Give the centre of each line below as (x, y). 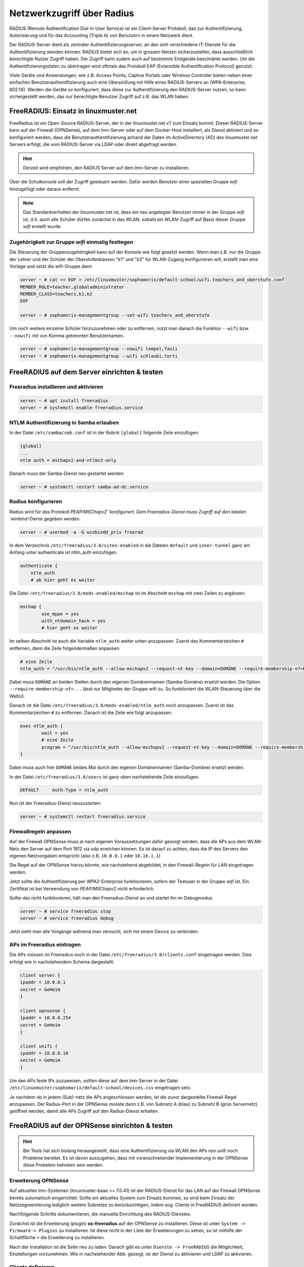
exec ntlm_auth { (42, 726)
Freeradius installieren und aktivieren (56, 387)
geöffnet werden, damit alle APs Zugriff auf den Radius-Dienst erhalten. (84, 1111)
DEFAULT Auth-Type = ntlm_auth (64, 790)
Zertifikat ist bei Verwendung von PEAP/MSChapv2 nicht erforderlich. (82, 888)
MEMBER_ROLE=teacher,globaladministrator (72, 287)
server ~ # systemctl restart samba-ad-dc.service (84, 487)
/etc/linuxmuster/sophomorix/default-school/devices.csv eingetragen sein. (100, 1088)
